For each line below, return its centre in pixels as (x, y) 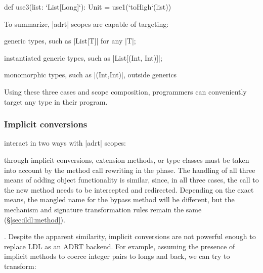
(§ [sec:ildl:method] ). (35, 219)
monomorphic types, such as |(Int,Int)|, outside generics (91, 75)
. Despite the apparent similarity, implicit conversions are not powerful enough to (130, 236)
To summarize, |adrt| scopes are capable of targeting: (86, 24)
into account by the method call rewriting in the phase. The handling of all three (130, 170)
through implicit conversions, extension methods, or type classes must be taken (127, 160)
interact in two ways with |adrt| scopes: (65, 143)
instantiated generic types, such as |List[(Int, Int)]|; (83, 57)
